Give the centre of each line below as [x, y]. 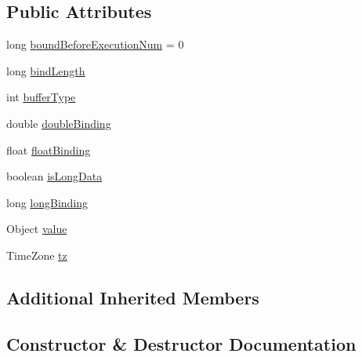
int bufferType [41, 97]
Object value [37, 229]
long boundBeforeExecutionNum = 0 [95, 44]
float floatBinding [49, 149]
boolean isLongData [54, 176]
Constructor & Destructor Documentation [181, 343]
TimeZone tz [37, 255]
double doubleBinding [59, 123]
